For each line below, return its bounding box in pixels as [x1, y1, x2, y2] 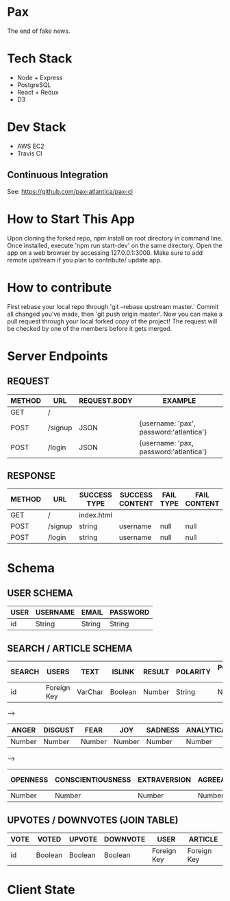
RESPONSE [7, 470, 56, 482]
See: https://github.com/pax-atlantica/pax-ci [7, 187, 133, 195]
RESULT [142, 667, 170, 677]
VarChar [77, 687, 104, 697]
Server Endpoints [7, 348, 108, 364]
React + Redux [16, 88, 59, 96]
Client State [7, 882, 75, 898]
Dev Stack [7, 119, 66, 135]
